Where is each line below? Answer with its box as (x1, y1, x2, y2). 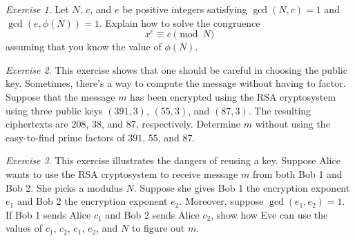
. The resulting (248, 103, 311, 117)
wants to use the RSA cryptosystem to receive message (6, 166, 238, 181)
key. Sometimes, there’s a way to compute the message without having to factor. (6, 76, 346, 90)
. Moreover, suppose (179, 194, 264, 208)
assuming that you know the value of (6, 39, 162, 54)
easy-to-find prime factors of (6, 130, 125, 144)
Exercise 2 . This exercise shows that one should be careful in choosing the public (6, 62, 347, 77)
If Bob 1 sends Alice (6, 207, 91, 221)
